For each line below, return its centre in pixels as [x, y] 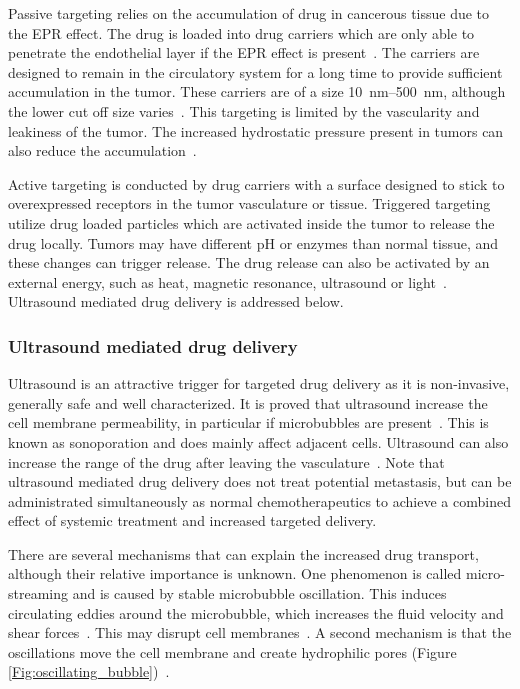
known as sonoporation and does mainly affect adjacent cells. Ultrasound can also [258, 441]
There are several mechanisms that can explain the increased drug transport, [243, 553]
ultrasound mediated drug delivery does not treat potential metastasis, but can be [260, 481]
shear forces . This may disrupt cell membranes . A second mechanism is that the [260, 632]
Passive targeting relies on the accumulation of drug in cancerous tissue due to [249, 13]
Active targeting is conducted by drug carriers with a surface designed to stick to [256, 183]
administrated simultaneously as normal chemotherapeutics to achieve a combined [259, 500]
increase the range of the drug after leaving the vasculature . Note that [226, 461]
